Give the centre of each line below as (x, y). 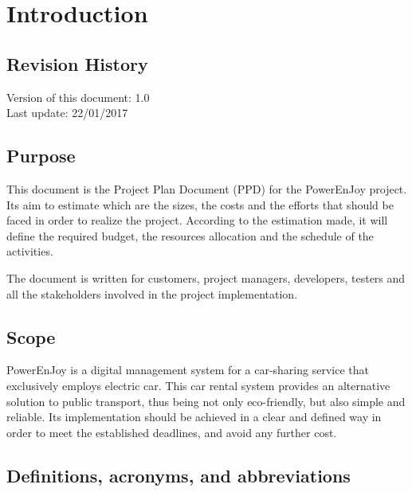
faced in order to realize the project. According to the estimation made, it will (197, 220)
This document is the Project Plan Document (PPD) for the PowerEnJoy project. (207, 188)
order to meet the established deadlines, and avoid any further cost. (172, 432)
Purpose (41, 156)
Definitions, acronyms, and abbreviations (179, 475)
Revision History (77, 63)
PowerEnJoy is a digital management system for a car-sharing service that (188, 370)
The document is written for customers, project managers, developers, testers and (206, 277)
